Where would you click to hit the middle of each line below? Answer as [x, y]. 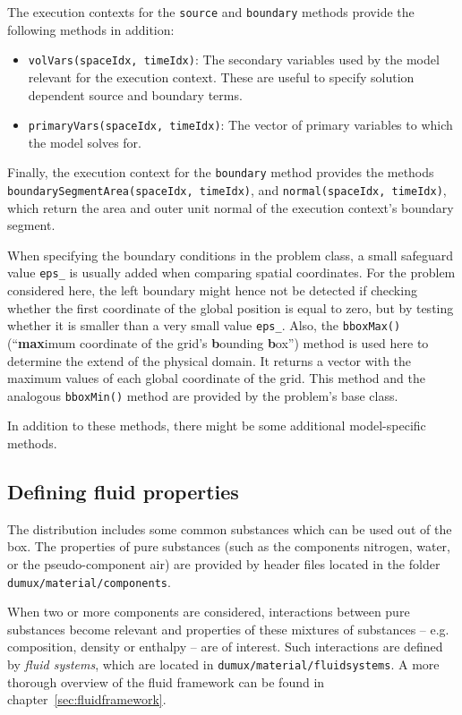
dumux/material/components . [89, 581]
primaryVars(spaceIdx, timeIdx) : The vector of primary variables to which [240, 125]
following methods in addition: [91, 29]
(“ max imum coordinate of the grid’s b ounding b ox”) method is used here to [218, 342]
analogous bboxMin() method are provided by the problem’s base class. [203, 395]
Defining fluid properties [123, 491]
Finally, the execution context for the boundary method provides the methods [221, 172]
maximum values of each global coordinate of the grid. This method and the [216, 378]
